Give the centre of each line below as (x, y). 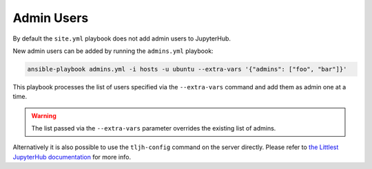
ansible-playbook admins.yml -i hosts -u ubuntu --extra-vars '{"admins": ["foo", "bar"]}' (187, 69)
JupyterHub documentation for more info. (72, 157)
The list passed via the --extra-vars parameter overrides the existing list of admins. (154, 128)
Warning (44, 115)
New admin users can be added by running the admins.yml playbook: (113, 51)
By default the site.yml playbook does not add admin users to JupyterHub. (122, 38)
